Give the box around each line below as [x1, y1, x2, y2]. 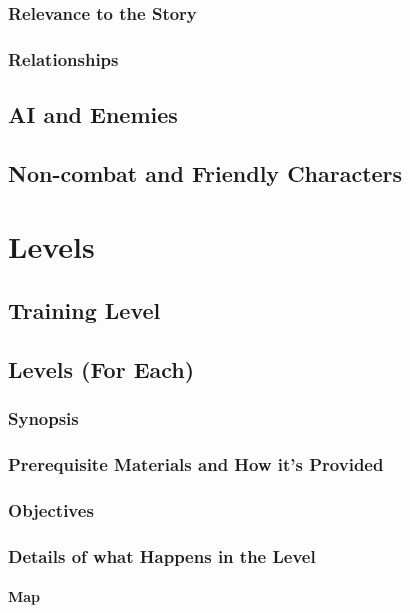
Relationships [8, 46, 119, 71]
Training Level [8, 295, 161, 326]
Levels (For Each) [8, 353, 195, 384]
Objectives [8, 497, 94, 522]
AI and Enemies [8, 99, 178, 130]
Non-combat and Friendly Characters [8, 157, 403, 188]
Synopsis [8, 406, 79, 431]
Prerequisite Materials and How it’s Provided [8, 451, 384, 476]
